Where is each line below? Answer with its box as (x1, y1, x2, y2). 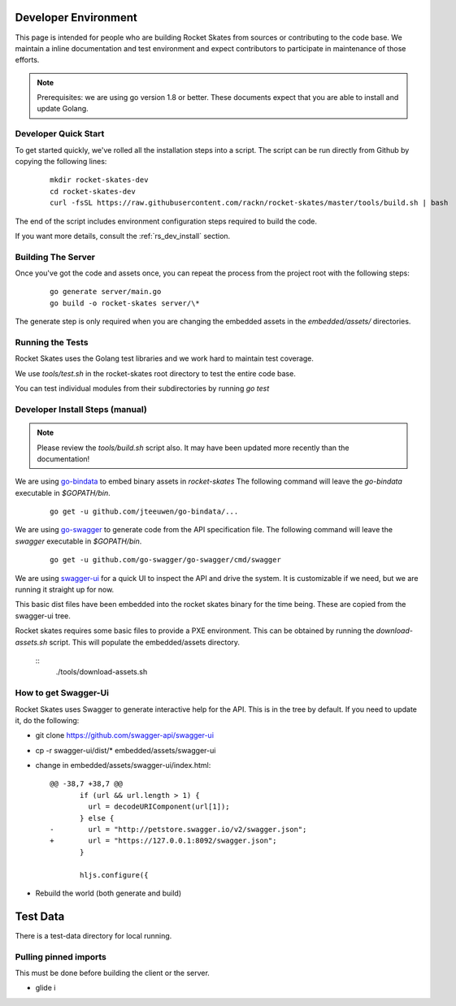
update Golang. (37, 104, 89, 114)
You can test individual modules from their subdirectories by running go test (15, 384, 270, 393)
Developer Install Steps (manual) (15, 403, 148, 414)
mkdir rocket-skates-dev (50, 176, 149, 184)
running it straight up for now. (15, 585, 115, 595)
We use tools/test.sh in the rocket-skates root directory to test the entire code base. (15, 368, 296, 378)
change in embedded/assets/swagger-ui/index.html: (35, 761, 211, 770)
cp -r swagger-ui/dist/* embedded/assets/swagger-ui (35, 745, 216, 755)
